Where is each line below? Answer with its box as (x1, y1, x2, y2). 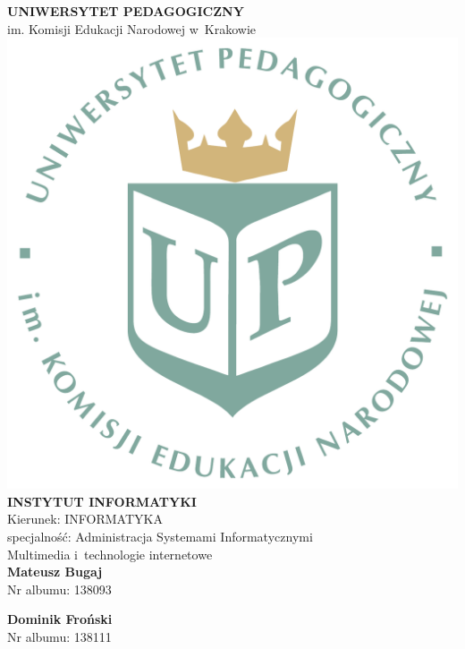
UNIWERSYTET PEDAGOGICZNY (7, 2, 244, 20)
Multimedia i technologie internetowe (7, 544, 213, 563)
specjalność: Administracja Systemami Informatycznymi (7, 526, 313, 545)
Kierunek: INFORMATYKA (7, 509, 163, 528)
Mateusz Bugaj (7, 562, 103, 581)
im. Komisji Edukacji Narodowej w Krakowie (7, 19, 257, 38)
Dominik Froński (7, 610, 113, 628)
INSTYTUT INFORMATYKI (7, 491, 197, 510)
